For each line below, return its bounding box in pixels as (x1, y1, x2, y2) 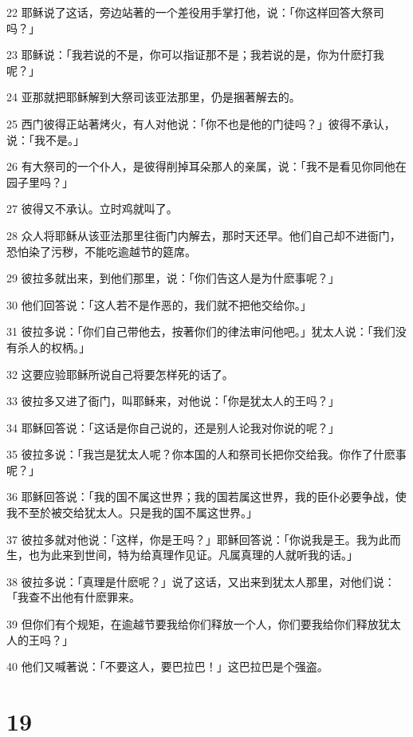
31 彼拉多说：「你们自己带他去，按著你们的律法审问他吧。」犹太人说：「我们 (6, 323, 395, 340)
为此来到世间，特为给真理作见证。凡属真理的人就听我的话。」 (39, 546, 358, 563)
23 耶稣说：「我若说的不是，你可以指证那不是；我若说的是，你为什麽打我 (6, 46, 384, 63)
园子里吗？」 (6, 173, 73, 190)
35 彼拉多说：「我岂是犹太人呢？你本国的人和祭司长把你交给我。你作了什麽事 (6, 446, 407, 463)
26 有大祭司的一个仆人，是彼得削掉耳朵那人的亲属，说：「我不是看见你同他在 (6, 158, 407, 175)
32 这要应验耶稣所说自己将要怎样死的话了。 (6, 365, 234, 382)
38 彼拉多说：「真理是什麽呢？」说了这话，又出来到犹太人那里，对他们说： (6, 573, 395, 589)
